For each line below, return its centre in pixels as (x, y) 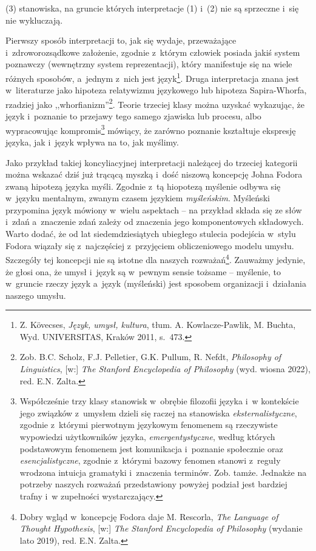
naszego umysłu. (36, 295)
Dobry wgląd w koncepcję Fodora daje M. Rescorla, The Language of (149, 516)
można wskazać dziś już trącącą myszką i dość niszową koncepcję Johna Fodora (154, 174)
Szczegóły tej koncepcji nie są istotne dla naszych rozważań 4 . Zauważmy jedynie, (156, 259)
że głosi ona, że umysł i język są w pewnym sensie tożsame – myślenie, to (143, 271)
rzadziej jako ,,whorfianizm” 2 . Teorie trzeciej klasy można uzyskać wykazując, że (155, 103)
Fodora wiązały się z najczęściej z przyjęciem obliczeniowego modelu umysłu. (150, 245)
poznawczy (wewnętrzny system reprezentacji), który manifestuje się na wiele (149, 64)
